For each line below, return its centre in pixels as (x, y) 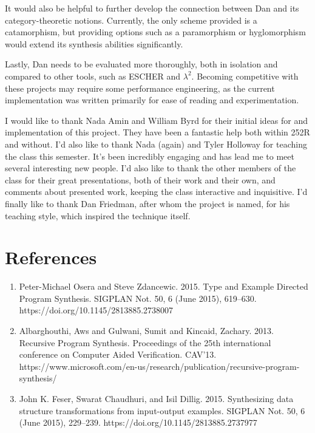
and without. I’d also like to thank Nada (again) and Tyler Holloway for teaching (156, 144)
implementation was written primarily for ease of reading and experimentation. (152, 100)
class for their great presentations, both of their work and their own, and (140, 179)
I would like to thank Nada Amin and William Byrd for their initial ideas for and (157, 120)
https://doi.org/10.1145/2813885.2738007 (96, 310)
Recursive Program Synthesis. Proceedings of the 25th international (145, 342)
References (51, 257)
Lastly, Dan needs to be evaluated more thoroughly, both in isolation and (141, 64)
